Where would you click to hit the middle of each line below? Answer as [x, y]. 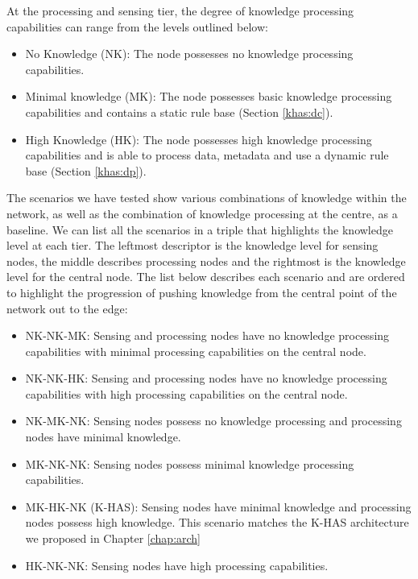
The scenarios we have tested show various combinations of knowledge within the [207, 198]
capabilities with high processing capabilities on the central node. [186, 393]
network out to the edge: [67, 308]
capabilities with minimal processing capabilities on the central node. [196, 351]
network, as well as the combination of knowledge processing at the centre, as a [202, 213]
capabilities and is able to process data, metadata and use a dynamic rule [207, 155]
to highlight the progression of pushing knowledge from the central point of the [202, 292]
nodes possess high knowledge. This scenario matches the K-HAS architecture [217, 522]
